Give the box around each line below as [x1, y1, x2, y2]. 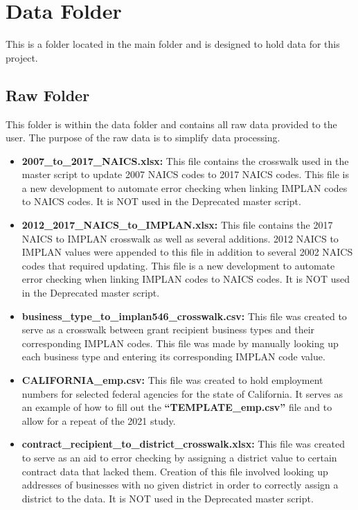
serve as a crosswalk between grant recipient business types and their [21, 322, 315, 337]
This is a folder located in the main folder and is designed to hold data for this [6, 37, 340, 51]
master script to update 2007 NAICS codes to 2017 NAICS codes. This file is [21, 167, 350, 182]
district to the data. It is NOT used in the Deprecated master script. [21, 491, 314, 505]
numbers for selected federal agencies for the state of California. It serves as [21, 386, 343, 401]
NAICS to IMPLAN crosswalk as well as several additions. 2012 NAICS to [21, 231, 339, 245]
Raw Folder [6, 84, 90, 105]
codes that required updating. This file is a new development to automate [21, 258, 335, 272]
